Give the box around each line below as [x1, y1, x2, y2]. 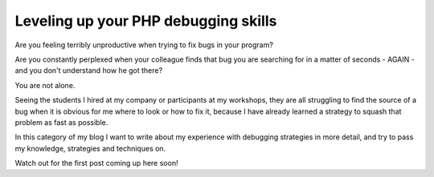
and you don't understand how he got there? [14, 66, 163, 75]
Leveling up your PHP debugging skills [14, 12, 277, 30]
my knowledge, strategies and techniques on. [14, 143, 166, 153]
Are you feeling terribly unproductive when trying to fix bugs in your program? [14, 40, 273, 50]
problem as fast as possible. [14, 117, 108, 127]
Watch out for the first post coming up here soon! [14, 159, 178, 168]
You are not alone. [14, 80, 76, 90]
